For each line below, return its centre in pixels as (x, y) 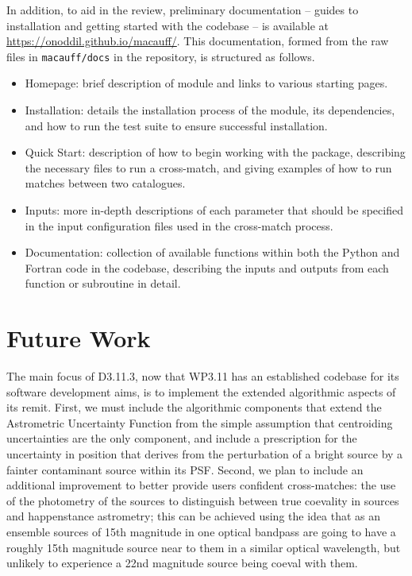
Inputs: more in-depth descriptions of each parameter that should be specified (214, 210)
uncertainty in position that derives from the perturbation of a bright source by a (205, 454)
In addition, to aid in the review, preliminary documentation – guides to (183, 10)
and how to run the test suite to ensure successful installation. (176, 125)
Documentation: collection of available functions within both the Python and (212, 252)
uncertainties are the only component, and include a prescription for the (182, 438)
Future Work (79, 338)
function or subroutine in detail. (103, 283)
